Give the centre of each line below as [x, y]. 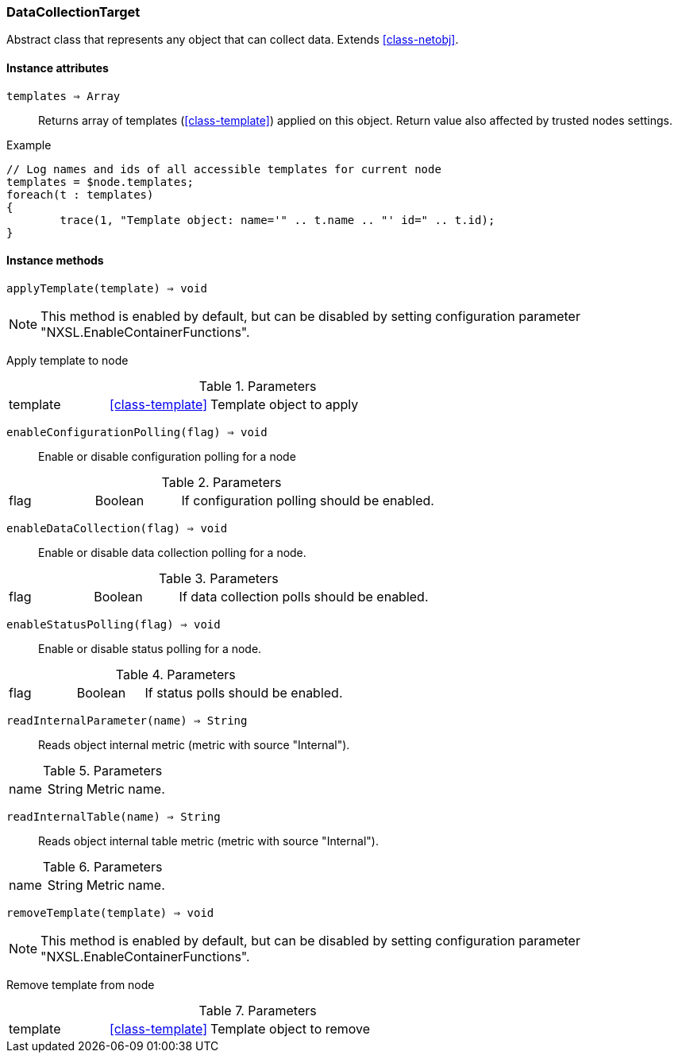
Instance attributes [58, 68]
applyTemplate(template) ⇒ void [107, 288]
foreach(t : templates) [80, 194]
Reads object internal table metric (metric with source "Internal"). [208, 841]
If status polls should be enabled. [244, 692]
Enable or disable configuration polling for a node [167, 456]
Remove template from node [81, 984]
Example [29, 145]
